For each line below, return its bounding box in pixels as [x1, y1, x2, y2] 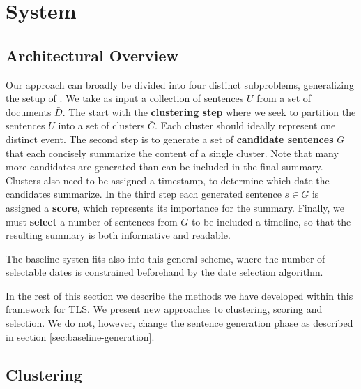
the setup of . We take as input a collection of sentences [6, 91, 244, 105]
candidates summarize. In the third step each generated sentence [6, 186, 282, 201]
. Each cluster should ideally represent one [155, 118, 336, 133]
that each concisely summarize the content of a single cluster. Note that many [6, 145, 339, 160]
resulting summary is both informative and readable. [6, 228, 231, 242]
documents [6, 104, 52, 119]
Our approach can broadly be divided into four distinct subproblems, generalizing [6, 77, 354, 91]
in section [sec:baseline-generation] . [6, 329, 155, 344]
